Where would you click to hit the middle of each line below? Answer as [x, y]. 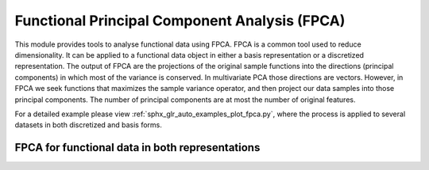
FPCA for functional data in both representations [137, 147]
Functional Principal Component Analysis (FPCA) [180, 21]
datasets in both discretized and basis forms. [89, 125]
